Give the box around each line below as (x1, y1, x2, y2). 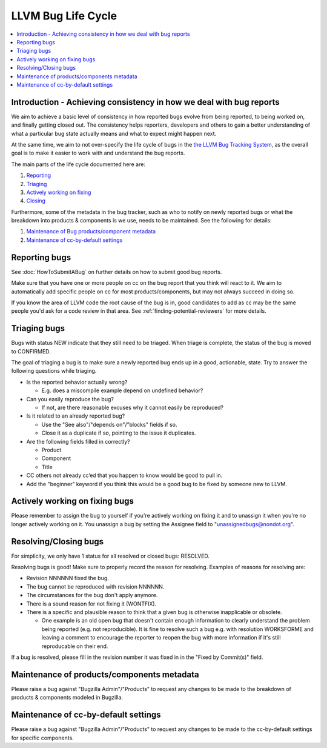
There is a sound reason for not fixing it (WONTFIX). (26, 600, 157, 607)
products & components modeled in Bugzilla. (11, 694, 124, 701)
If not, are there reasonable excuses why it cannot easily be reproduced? (41, 404, 224, 411)
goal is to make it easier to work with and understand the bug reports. (11, 149, 185, 157)
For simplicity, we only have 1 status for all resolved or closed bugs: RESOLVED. (11, 552, 210, 559)
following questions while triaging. (11, 367, 97, 375)
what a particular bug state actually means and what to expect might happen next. (11, 130, 217, 137)
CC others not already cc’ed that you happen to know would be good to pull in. (26, 472, 223, 479)
